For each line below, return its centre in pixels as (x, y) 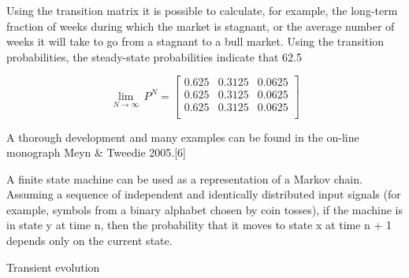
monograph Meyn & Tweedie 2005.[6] (96, 152)
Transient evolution (53, 267)
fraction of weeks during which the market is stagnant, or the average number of (201, 26)
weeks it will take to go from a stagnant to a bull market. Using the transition (195, 41)
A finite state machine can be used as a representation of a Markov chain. (184, 178)
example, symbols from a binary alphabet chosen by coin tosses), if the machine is (205, 209)
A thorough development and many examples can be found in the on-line (183, 137)
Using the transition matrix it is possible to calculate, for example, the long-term (202, 10)
